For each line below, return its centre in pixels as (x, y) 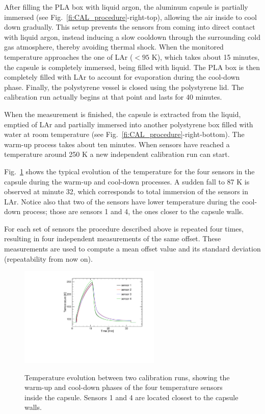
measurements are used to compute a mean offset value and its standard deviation (132, 249)
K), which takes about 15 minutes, (206, 56)
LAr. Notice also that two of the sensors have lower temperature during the (122, 201)
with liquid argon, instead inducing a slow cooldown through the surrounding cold (132, 37)
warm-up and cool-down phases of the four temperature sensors (124, 387)
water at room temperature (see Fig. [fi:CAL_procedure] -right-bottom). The (124, 134)
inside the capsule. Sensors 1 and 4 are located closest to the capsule (131, 397)
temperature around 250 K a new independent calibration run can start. (117, 154)
